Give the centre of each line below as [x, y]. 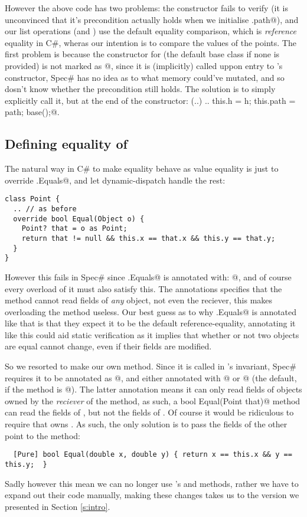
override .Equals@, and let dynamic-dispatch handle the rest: [115, 180]
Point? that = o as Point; [74, 229]
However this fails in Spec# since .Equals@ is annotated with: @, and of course [148, 277]
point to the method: [43, 435]
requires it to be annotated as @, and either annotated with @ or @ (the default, [151, 377]
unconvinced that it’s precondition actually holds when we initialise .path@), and [152, 19]
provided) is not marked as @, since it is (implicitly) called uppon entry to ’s [144, 65]
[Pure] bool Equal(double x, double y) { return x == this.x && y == [153, 455]
